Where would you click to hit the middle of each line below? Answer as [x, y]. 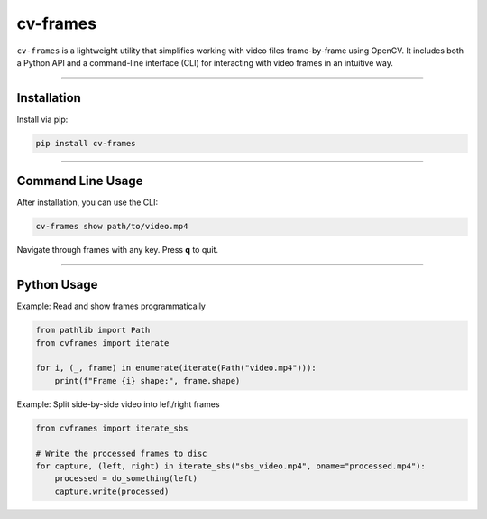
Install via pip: [42, 119]
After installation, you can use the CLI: [87, 202]
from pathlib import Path [93, 330]
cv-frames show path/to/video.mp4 [112, 227]
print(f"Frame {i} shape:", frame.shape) [147, 380]
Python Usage [57, 285]
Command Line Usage [80, 181]
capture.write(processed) [112, 491]
